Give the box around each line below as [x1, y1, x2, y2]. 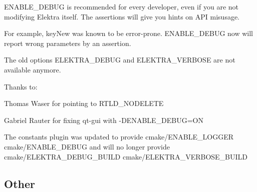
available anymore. [4, 64, 61, 74]
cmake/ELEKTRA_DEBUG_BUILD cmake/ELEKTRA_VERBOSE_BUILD [4, 151, 248, 161]
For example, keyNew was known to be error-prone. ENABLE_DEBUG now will [4, 28, 253, 38]
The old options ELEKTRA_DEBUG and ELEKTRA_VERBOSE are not [4, 54, 235, 65]
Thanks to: [4, 81, 38, 91]
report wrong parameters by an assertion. [4, 37, 131, 48]
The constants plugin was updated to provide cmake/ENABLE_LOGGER [4, 131, 234, 142]
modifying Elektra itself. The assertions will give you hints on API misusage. [4, 11, 240, 21]
